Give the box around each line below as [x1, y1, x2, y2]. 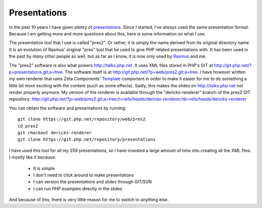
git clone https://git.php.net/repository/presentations [17, 137, 156, 143]
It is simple [33, 165, 55, 171]
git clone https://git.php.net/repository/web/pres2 [17, 116, 146, 122]
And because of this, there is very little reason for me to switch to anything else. [9, 197, 169, 203]
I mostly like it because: [9, 154, 56, 160]
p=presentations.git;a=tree [9, 69, 63, 75]
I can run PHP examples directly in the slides [33, 186, 122, 192]
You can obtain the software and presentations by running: [9, 105, 127, 111]
